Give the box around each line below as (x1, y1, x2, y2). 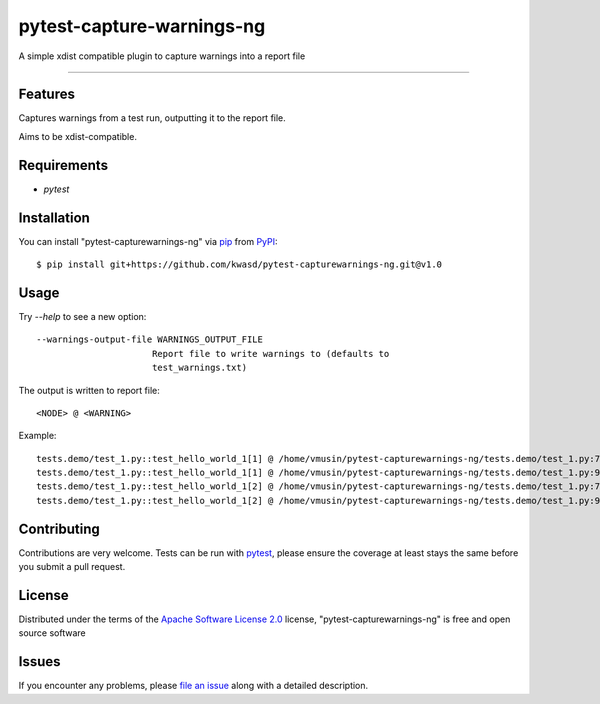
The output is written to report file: (18, 384, 160, 396)
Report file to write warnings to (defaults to (151, 348, 390, 359)
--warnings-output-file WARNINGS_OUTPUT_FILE (36, 334, 264, 345)
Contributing (18, 520, 100, 537)
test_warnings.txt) (151, 362, 248, 374)
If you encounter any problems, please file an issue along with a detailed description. (18, 680, 369, 692)
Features (18, 86, 75, 103)
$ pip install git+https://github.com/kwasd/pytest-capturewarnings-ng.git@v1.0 (36, 259, 443, 270)
